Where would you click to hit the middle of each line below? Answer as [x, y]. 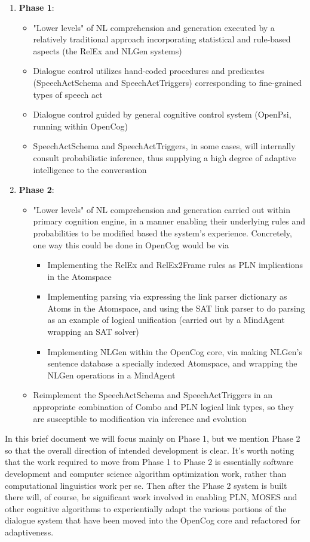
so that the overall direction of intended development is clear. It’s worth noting [150, 450]
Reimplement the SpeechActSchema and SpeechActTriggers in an [153, 395]
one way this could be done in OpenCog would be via [131, 244]
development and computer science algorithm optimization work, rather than [146, 473]
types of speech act [68, 94]
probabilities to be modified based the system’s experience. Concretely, [162, 232]
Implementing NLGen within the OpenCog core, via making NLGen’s [175, 351]
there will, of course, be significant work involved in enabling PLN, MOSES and [151, 497]
